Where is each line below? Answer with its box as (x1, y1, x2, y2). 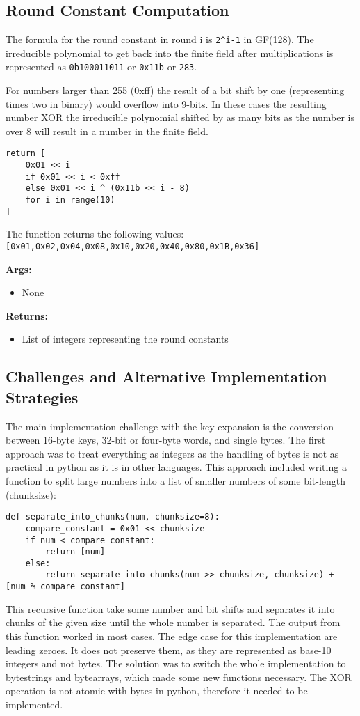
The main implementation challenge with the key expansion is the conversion (6, 419, 334, 433)
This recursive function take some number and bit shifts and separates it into (6, 601, 335, 616)
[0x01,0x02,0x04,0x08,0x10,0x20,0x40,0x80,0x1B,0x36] (6, 242, 260, 252)
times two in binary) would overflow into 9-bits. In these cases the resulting (6, 96, 327, 111)
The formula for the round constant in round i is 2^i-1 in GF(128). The (6, 32, 314, 47)
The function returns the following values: (6, 226, 184, 241)
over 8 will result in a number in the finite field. (6, 123, 208, 138)
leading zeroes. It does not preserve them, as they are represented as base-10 (6, 642, 332, 657)
